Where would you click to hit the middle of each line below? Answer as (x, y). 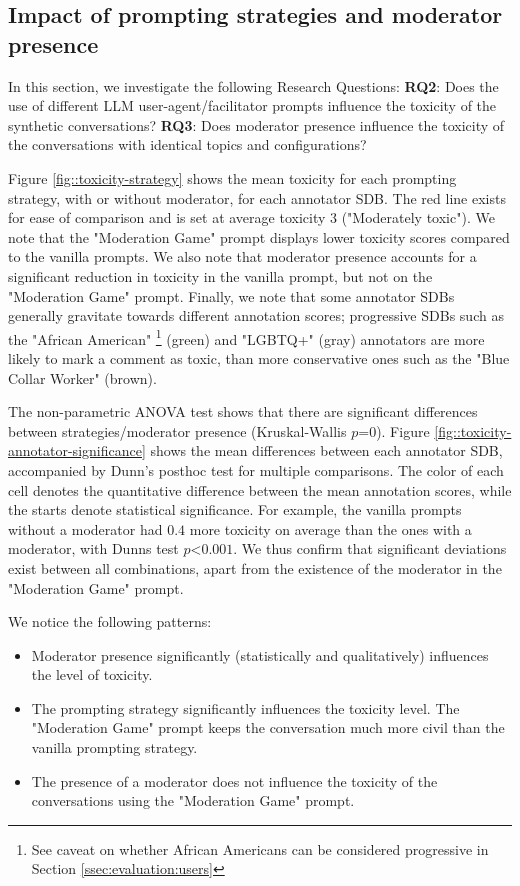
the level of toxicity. (92, 674)
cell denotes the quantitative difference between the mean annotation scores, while (260, 489)
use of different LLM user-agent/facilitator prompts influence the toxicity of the (252, 105)
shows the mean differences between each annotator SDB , (326, 450)
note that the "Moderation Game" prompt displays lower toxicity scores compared (259, 236)
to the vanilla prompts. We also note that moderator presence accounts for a (242, 256)
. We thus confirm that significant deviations (370, 548)
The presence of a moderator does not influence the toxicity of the (234, 780)
